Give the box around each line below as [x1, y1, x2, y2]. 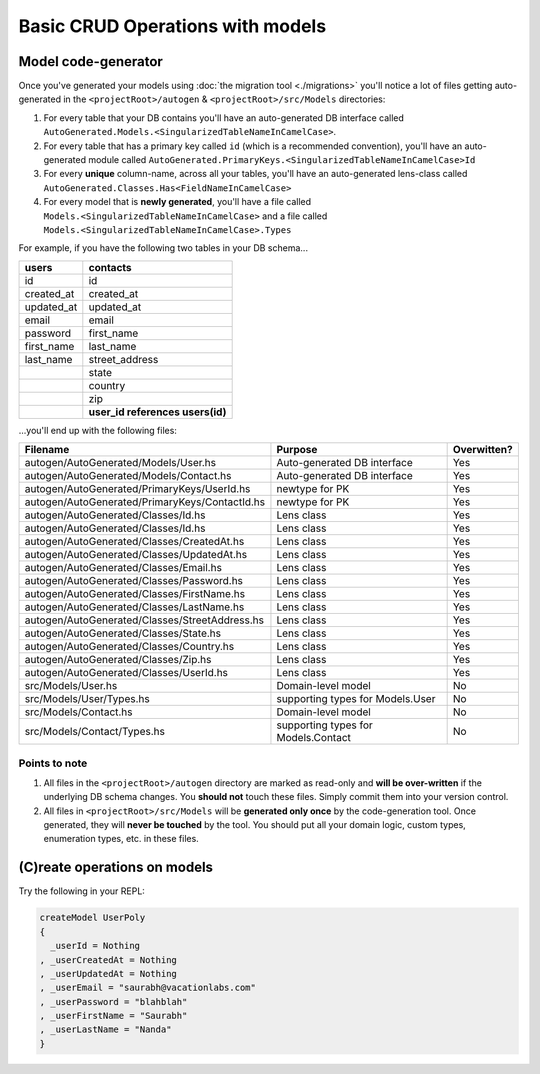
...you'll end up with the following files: [18, 424, 177, 436]
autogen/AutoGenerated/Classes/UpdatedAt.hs [24, 548, 248, 562]
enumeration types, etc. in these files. [43, 833, 199, 845]
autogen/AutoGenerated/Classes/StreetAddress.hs [24, 613, 265, 627]
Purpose [276, 443, 318, 457]
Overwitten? [452, 443, 514, 457]
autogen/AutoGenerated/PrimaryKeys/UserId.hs [24, 482, 251, 496]
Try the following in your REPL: [18, 885, 145, 897]
